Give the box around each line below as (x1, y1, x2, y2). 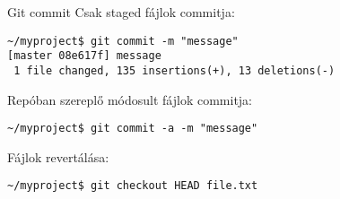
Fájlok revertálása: (7, 147, 109, 166)
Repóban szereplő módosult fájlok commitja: (7, 90, 253, 108)
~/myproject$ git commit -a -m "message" (7, 122, 258, 135)
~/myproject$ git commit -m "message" (7, 34, 239, 48)
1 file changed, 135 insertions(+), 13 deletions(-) (13, 64, 336, 77)
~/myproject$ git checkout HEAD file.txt (7, 179, 258, 193)
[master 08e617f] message (7, 49, 161, 63)
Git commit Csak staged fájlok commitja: (7, 3, 235, 21)
